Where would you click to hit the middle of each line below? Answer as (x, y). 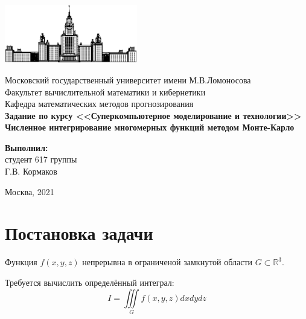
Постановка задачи (79, 233)
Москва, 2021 (30, 191)
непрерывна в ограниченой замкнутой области (167, 262)
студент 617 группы (41, 159)
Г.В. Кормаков (31, 171)
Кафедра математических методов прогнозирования (99, 104)
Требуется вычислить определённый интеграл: (90, 282)
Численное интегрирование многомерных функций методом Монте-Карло (150, 127)
